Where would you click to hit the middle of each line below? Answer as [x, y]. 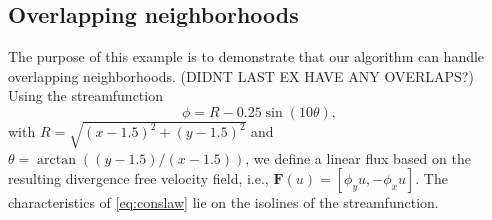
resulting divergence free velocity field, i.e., [138, 178]
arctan [57, 159]
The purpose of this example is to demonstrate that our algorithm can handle [246, 56]
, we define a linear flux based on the [358, 157]
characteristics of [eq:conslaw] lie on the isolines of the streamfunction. [223, 202]
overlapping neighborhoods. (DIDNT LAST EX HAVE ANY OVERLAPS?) [241, 75]
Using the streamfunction [85, 95]
